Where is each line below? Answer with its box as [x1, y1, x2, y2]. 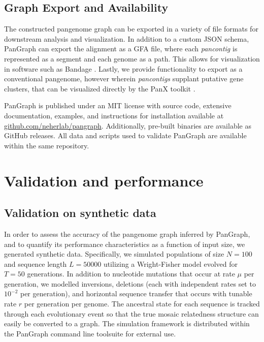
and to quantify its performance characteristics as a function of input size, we [4, 238, 245, 249]
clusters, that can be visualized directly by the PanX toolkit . [4, 83, 195, 94]
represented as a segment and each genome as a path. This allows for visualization [4, 53, 260, 64]
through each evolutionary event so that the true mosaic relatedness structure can [4, 308, 259, 319]
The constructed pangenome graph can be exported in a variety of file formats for [4, 23, 258, 34]
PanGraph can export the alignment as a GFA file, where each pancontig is [4, 43, 238, 54]
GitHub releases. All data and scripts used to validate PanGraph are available [4, 130, 247, 141]
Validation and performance [4, 170, 204, 191]
